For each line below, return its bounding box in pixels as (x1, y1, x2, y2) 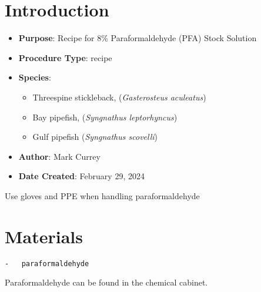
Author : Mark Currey (18, 150, 101, 162)
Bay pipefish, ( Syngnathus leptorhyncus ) (32, 110, 178, 123)
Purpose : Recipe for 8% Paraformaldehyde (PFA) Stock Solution (18, 32, 257, 44)
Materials (5, 224, 83, 248)
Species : (18, 71, 51, 83)
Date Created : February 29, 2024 (18, 170, 145, 182)
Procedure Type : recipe (18, 51, 112, 63)
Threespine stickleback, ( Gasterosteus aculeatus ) (32, 90, 206, 103)
